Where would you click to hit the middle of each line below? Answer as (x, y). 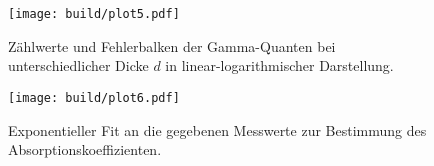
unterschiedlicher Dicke (78, 65)
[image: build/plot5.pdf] (94, 14)
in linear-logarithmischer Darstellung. (279, 65)
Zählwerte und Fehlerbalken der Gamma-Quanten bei (172, 45)
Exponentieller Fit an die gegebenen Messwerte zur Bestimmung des (217, 129)
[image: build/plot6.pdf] (94, 97)
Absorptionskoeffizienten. (85, 149)
